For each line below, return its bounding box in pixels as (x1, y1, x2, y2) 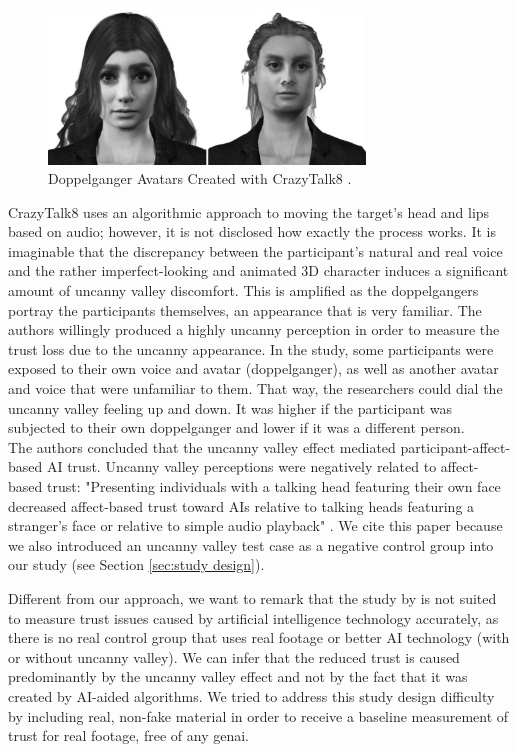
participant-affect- (400, 436, 511, 457)
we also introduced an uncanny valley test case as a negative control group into (8, 534, 494, 555)
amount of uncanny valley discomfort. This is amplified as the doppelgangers (8, 280, 479, 301)
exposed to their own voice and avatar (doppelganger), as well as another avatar (8, 358, 499, 379)
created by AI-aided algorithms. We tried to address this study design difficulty (8, 685, 495, 706)
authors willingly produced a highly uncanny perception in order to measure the (8, 319, 500, 340)
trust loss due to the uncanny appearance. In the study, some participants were (8, 338, 494, 359)
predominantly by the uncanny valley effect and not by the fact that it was (8, 666, 468, 687)
